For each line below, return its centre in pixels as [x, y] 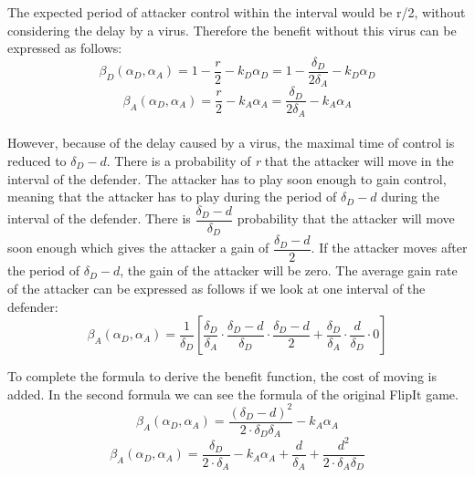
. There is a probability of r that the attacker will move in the [280, 161]
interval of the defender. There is [99, 218]
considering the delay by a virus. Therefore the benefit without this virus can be [232, 30]
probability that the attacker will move [346, 218]
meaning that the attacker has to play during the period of [172, 197]
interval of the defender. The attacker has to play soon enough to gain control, [227, 178]
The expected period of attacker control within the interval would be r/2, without [237, 12]
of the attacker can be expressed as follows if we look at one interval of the [216, 288]
